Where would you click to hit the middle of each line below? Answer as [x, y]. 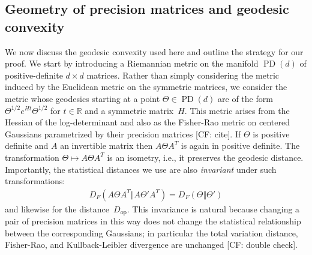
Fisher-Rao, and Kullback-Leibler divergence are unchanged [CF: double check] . [151, 244]
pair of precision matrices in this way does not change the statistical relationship [153, 221]
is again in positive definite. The [240, 145]
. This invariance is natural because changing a [213, 208]
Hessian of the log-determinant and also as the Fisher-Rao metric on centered [147, 122]
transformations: [35, 181]
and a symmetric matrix [129, 110]
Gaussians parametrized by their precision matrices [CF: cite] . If [123, 133]
